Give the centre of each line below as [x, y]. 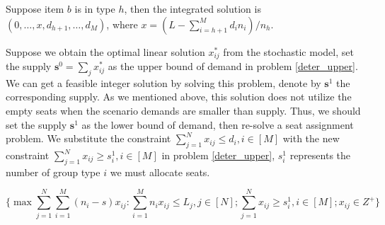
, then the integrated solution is [192, 8]
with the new [311, 138]
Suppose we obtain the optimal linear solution [105, 51]
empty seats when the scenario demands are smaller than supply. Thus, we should [183, 111]
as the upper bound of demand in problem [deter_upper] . [233, 66]
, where [122, 24]
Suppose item [35, 8]
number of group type [53, 172]
